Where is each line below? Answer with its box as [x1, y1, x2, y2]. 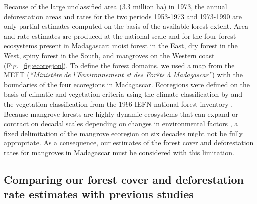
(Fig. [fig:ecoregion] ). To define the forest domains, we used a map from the [4, 60, 235, 70]
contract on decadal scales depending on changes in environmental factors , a [4, 118, 238, 129]
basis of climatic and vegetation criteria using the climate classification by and [4, 89, 242, 99]
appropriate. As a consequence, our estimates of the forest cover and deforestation [4, 137, 254, 148]
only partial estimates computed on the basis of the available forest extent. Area [4, 21, 249, 31]
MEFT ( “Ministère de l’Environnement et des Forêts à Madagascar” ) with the [4, 69, 243, 80]
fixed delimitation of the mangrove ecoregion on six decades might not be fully [4, 128, 243, 138]
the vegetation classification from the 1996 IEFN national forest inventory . [4, 98, 233, 109]
